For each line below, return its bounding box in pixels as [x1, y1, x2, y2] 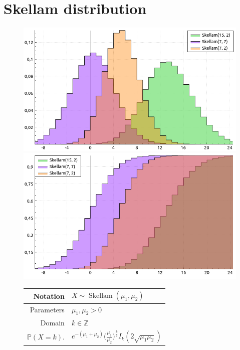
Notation [33, 290, 65, 301]
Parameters [30, 304, 65, 315]
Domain [40, 317, 65, 327]
